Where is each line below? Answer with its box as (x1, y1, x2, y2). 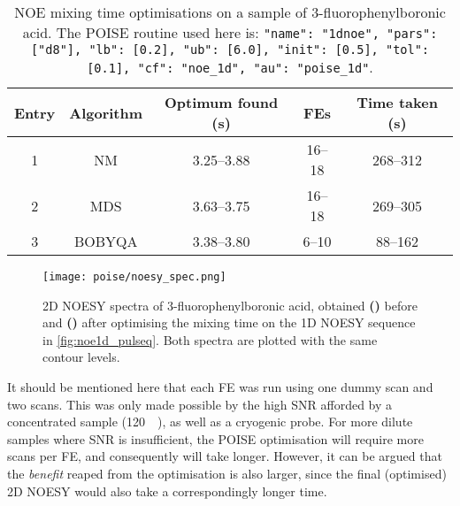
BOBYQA (73, 231, 138, 251)
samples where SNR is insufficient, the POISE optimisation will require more (7, 429, 424, 448)
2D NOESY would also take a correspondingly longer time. (7, 481, 327, 500)
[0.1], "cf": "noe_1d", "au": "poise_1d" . (87, 57, 373, 77)
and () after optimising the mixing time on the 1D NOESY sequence (42, 313, 416, 332)
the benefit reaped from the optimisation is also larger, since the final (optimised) (7, 464, 447, 482)
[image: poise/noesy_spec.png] (42, 271, 226, 283)
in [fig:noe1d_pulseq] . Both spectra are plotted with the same (42, 330, 378, 349)
